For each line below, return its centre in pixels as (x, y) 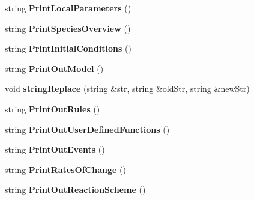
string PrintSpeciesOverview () (68, 28)
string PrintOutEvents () (55, 149)
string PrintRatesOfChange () (65, 169)
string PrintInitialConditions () (68, 48)
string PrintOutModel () (54, 68)
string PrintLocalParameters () (68, 8)
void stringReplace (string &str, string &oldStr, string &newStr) (127, 89)
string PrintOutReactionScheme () (75, 189)
